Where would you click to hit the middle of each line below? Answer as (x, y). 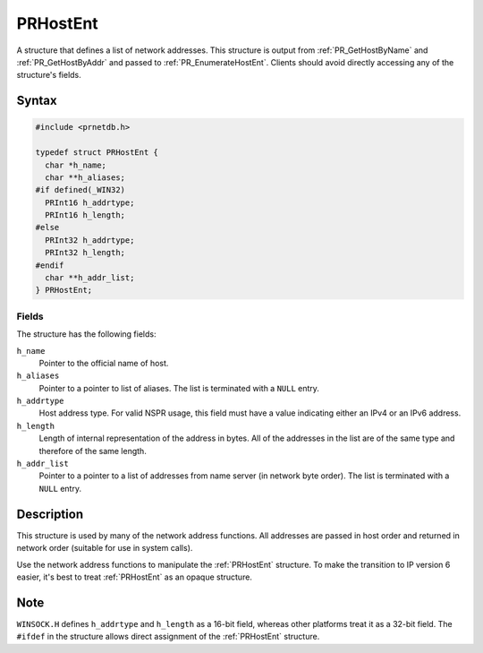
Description (50, 514)
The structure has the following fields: (86, 334)
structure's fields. (49, 75)
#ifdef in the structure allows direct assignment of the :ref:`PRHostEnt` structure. (168, 637)
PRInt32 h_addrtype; (90, 240)
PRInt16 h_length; (85, 215)
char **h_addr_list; (90, 278)
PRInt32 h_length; (85, 253)
